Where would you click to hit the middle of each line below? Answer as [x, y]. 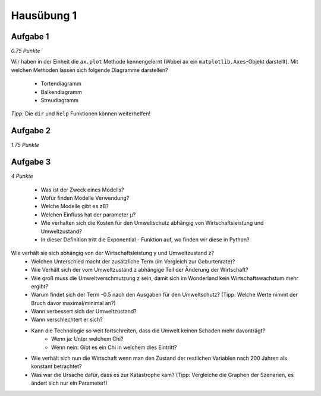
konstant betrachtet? [56, 366]
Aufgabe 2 [31, 131]
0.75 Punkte [26, 51]
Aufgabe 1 [30, 37]
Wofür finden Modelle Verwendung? [85, 198]
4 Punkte [22, 176]
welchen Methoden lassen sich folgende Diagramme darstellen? [89, 70]
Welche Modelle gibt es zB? [75, 206]
